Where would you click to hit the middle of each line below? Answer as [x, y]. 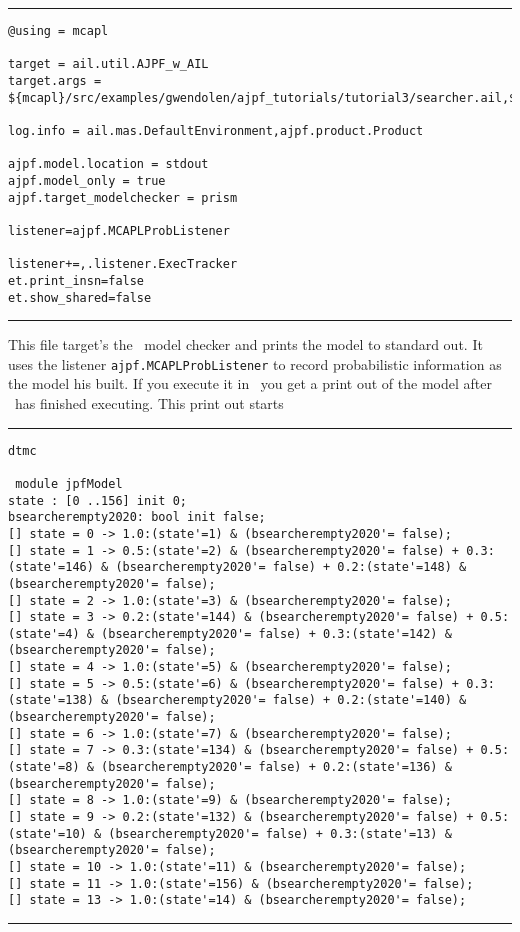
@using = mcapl [58, 31]
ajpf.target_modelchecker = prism [123, 197]
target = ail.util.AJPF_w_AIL [108, 64]
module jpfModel [69, 483]
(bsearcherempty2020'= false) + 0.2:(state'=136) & [276, 767]
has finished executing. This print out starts [149, 403]
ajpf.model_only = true [87, 180]
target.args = [55, 80]
